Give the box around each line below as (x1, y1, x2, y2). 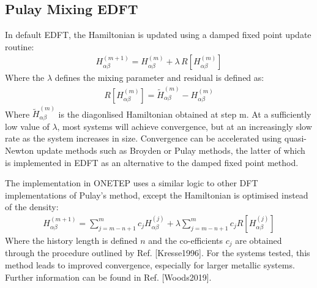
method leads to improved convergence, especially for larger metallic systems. (5, 259, 295, 271)
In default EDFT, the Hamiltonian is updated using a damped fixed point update (5, 28, 311, 41)
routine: (5, 40, 34, 53)
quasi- (284, 132, 307, 145)
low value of (5, 119, 50, 132)
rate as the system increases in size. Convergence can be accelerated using (5, 132, 282, 145)
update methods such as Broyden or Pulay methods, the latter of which (36, 144, 305, 156)
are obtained (235, 234, 282, 246)
